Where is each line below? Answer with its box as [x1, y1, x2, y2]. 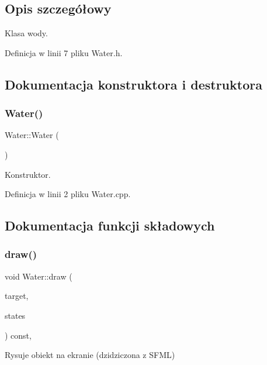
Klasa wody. [5, 27, 48, 39]
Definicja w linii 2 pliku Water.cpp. [5, 188, 131, 200]
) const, [5, 329, 32, 341]
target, [5, 290, 29, 302]
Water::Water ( [5, 129, 59, 141]
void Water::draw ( [5, 270, 72, 282]
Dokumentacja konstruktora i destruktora [5, 75, 262, 93]
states [5, 309, 26, 321]
